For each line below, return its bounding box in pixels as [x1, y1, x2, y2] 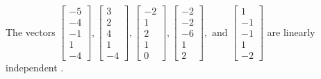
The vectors [6, 24, 56, 39]
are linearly [267, 24, 315, 39]
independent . [6, 60, 64, 75]
